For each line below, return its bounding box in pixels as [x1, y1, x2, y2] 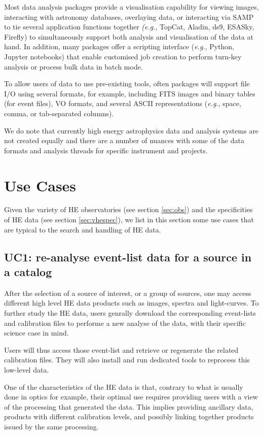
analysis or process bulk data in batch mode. [4, 61, 143, 72]
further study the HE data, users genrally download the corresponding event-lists [4, 308, 256, 318]
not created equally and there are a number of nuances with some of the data [4, 135, 244, 146]
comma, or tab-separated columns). [4, 108, 114, 118]
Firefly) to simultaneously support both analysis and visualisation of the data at [4, 31, 254, 42]
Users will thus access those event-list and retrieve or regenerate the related [4, 344, 239, 355]
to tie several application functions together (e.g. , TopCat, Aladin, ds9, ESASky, [4, 21, 254, 32]
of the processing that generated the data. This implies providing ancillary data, [4, 401, 253, 412]
